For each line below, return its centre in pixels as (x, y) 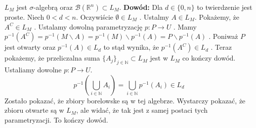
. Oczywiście (95, 17)
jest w (159, 58)
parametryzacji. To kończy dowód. (56, 119)
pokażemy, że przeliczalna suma (52, 58)
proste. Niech (24, 17)
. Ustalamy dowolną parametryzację (88, 26)
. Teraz (221, 47)
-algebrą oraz (53, 7)
